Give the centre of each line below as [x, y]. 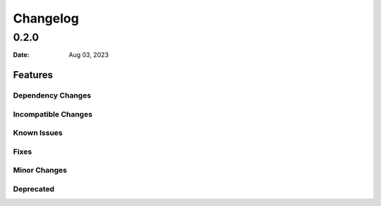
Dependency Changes [52, 96]
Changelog [46, 18]
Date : [21, 55]
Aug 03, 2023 [89, 55]
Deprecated [34, 188]
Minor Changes [40, 170]
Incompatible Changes [53, 114]
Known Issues [38, 133]
